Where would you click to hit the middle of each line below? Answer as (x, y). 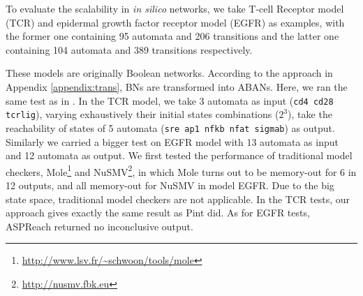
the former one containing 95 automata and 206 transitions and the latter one (172, 36)
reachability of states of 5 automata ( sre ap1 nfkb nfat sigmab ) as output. (170, 127)
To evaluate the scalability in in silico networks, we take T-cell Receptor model (175, 8)
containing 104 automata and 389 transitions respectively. (129, 49)
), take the (310, 114)
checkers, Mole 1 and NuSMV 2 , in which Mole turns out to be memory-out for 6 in (181, 170)
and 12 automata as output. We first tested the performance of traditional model (179, 155)
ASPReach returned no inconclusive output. (99, 226)
